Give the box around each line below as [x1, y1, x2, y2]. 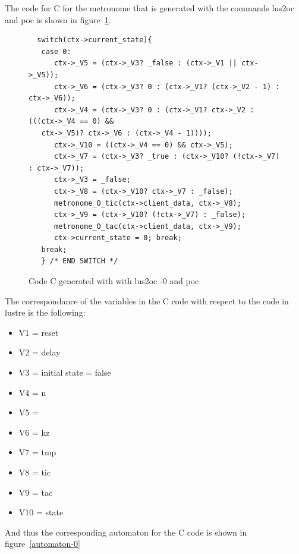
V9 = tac [18, 486, 53, 498]
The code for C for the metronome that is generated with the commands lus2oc [5, 2, 295, 14]
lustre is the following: [5, 306, 86, 319]
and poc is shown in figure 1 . [5, 13, 111, 26]
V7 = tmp [18, 446, 56, 458]
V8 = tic [18, 466, 51, 478]
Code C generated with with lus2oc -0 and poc [29, 275, 199, 287]
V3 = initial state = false [18, 366, 111, 379]
